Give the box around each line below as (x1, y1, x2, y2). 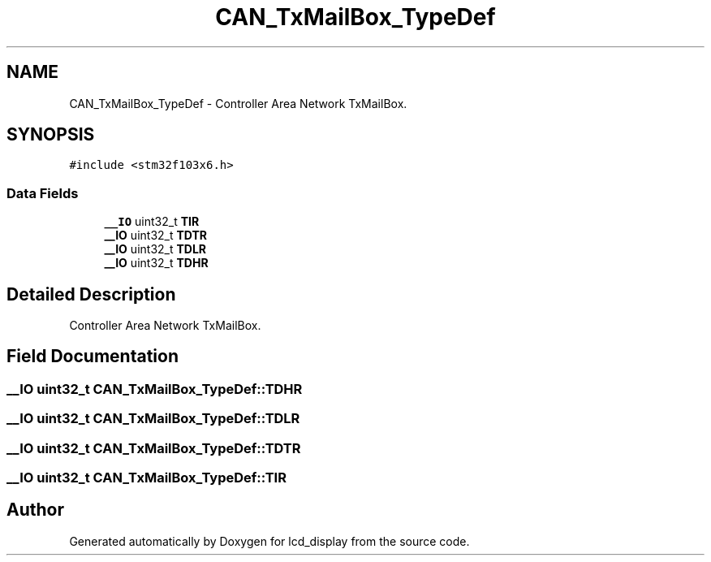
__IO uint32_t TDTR (104, 228, 208, 243)
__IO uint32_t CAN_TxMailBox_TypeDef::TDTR (6, 439, 301, 456)
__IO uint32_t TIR (104, 214, 200, 229)
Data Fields (6, 184, 79, 201)
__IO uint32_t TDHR (104, 256, 209, 270)
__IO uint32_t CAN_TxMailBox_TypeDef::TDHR (6, 380, 303, 397)
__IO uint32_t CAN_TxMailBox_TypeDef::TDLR (6, 410, 300, 427)
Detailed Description (6, 283, 176, 305)
